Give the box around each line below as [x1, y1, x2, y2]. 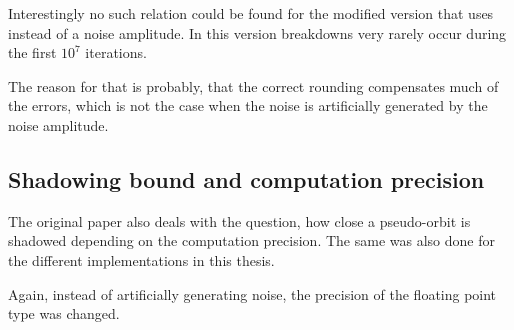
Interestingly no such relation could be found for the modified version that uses [8, 3, 494, 23]
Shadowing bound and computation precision [8, 163, 485, 194]
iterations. [85, 42, 147, 63]
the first [8, 42, 57, 63]
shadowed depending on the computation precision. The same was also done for [8, 230, 495, 251]
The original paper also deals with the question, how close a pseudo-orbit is [8, 210, 471, 231]
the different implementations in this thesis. [8, 249, 275, 270]
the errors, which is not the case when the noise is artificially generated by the [8, 95, 488, 116]
